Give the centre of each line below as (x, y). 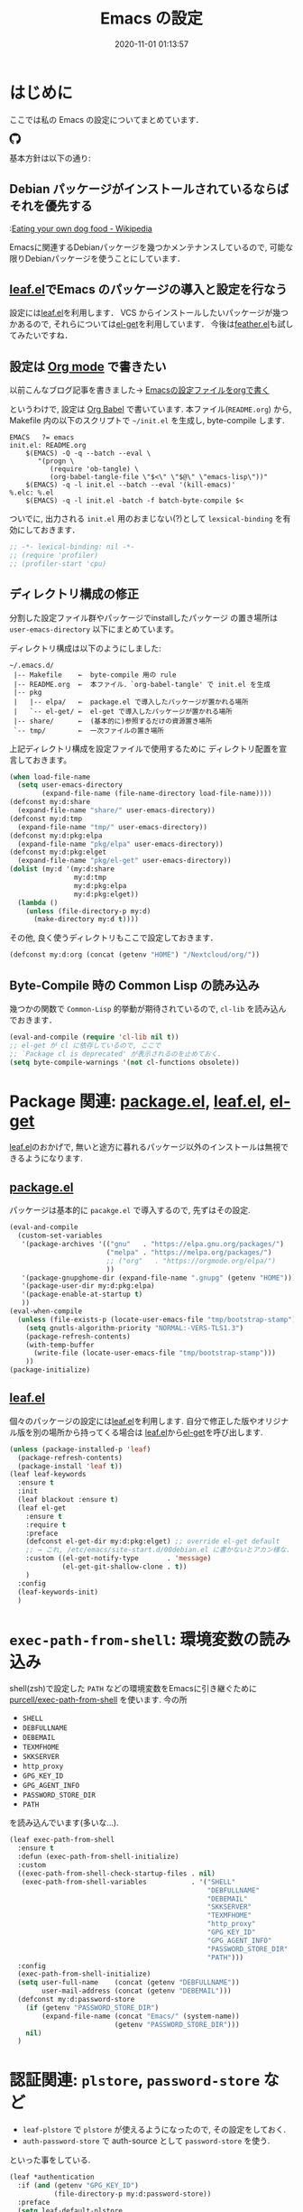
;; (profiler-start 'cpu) (58, 564)
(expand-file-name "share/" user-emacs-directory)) (117, 810)
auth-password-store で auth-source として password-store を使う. (146, 2141)
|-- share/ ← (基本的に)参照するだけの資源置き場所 (113, 721)
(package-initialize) (50, 1370)
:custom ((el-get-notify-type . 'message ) (119, 1559)
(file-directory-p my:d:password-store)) (133, 2194)
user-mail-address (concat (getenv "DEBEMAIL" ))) (137, 1991)
